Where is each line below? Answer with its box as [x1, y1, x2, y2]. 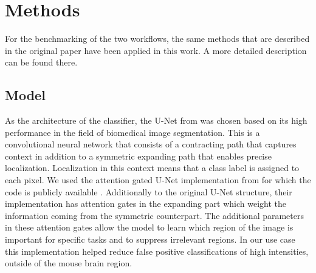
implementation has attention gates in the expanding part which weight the [5, 197, 286, 210]
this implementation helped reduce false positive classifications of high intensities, [5, 244, 309, 257]
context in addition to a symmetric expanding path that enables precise [5, 149, 272, 162]
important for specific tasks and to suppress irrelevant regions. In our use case [5, 233, 295, 246]
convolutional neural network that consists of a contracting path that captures [5, 138, 297, 150]
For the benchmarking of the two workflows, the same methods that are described [5, 32, 310, 45]
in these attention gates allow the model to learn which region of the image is [5, 221, 294, 234]
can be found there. [5, 56, 78, 69]
